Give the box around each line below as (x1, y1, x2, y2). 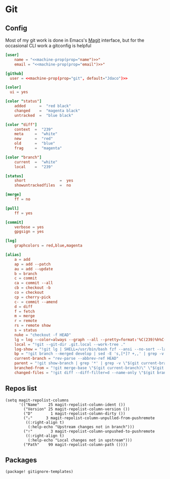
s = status (14, 328, 37, 333)
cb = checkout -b (14, 285, 51, 290)
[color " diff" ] (5, 122, 37, 127)
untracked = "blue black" (14, 113, 73, 118)
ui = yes (10, 90, 28, 95)
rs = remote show (14, 323, 51, 328)
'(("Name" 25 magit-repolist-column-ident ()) (18, 402, 125, 407)
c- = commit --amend (14, 299, 58, 304)
